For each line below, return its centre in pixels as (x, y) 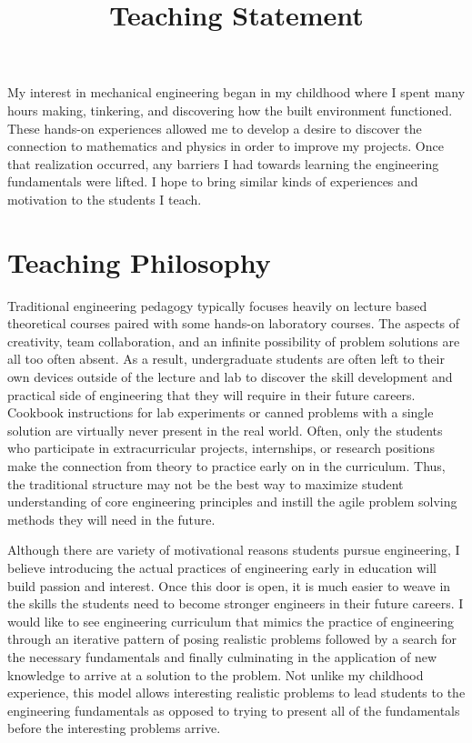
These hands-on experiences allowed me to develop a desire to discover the (215, 128)
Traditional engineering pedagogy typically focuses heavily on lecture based (217, 305)
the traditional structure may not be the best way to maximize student (206, 483)
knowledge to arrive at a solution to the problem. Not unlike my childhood (216, 674)
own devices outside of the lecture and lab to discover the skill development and (230, 377)
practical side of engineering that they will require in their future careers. (211, 394)
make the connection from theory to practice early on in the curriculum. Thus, (226, 466)
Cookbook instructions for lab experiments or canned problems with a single (221, 412)
